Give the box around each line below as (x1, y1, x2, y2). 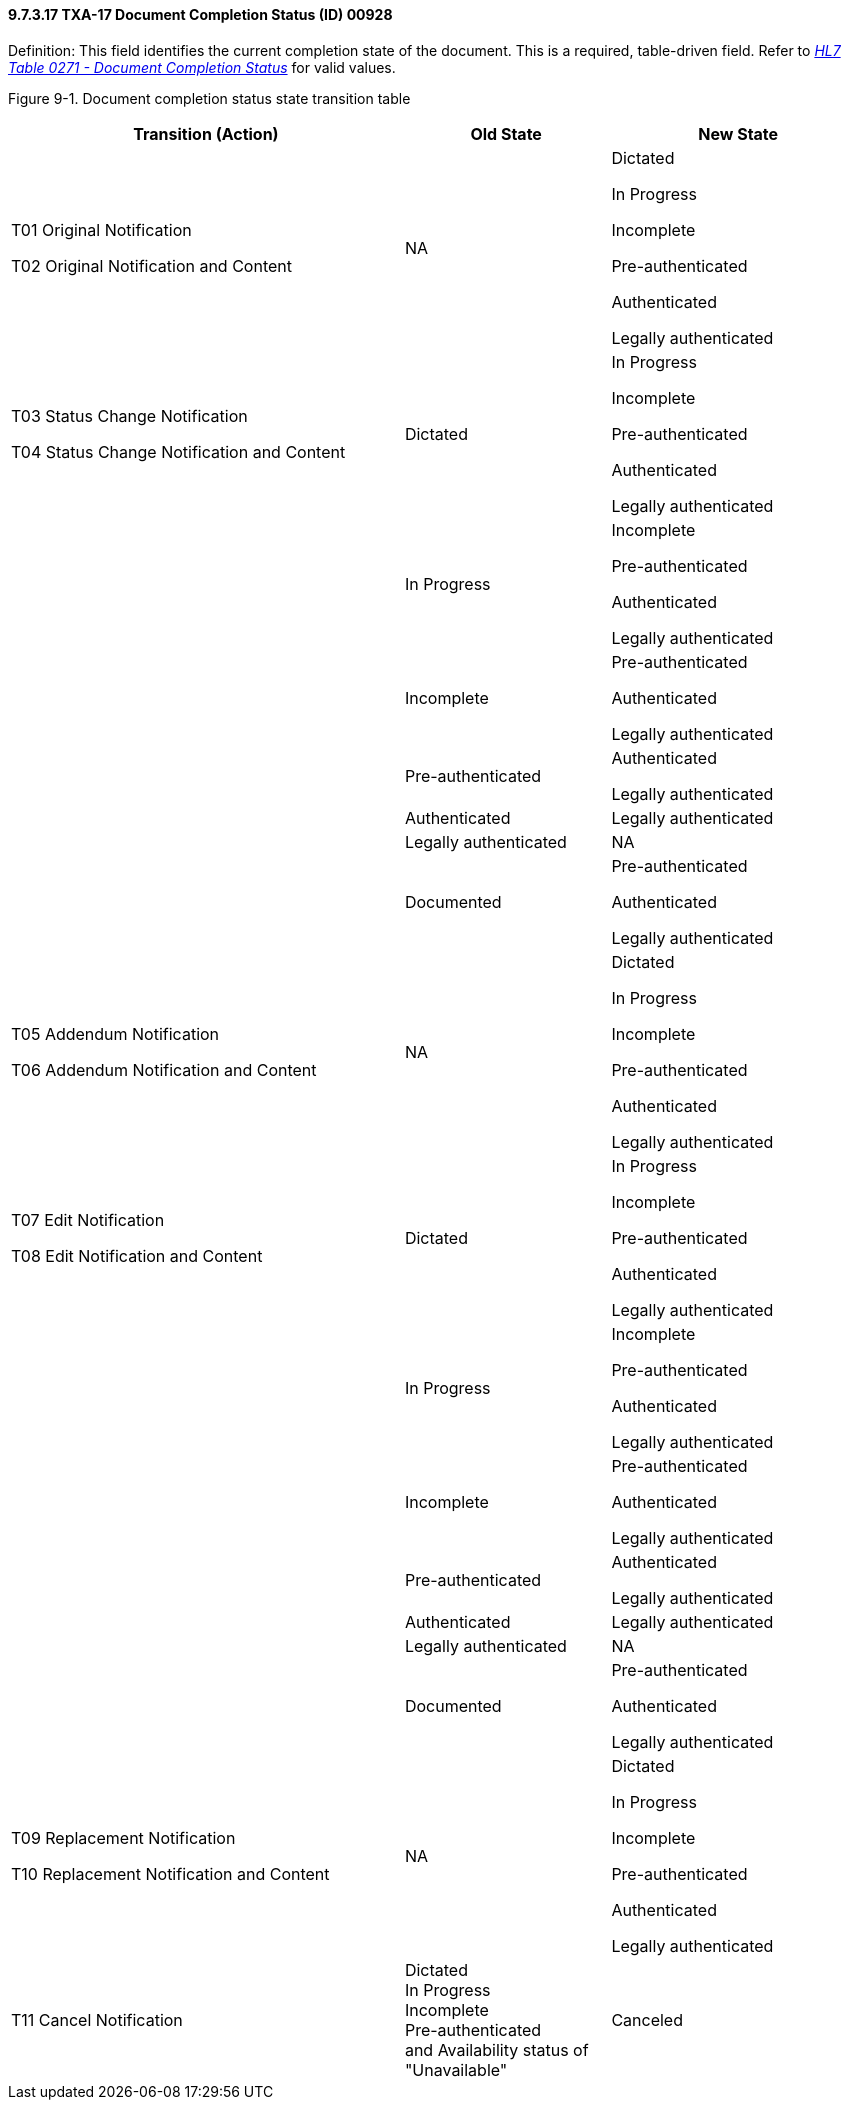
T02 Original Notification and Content (11, 255, 292, 276)
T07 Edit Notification (11, 1209, 165, 1230)
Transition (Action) (133, 123, 279, 144)
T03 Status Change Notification (11, 405, 248, 426)
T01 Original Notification (11, 219, 192, 240)
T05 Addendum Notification (11, 1023, 220, 1044)
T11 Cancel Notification (11, 2009, 183, 2030)
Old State (470, 123, 542, 144)
